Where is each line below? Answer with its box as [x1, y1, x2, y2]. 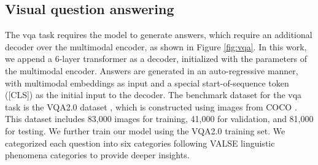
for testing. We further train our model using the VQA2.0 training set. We [5, 124, 285, 137]
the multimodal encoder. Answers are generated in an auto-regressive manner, [5, 64, 298, 77]
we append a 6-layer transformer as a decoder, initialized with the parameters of [5, 52, 308, 65]
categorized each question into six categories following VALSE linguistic [5, 136, 275, 149]
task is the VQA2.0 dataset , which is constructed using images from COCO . [5, 100, 297, 113]
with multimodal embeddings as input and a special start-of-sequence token [5, 76, 289, 89]
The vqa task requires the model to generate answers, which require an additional [5, 28, 312, 41]
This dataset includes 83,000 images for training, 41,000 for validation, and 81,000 [5, 112, 314, 125]
